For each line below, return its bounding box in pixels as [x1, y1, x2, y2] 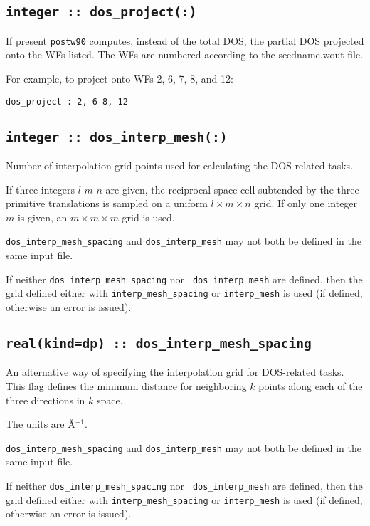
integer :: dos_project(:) [6, 4, 197, 20]
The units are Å [6, 416, 75, 431]
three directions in [6, 392, 85, 407]
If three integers [6, 182, 75, 196]
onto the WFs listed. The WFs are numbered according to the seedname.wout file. [6, 47, 364, 62]
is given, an [17, 209, 68, 224]
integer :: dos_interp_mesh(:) [6, 129, 228, 144]
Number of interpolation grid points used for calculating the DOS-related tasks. [6, 158, 354, 173]
